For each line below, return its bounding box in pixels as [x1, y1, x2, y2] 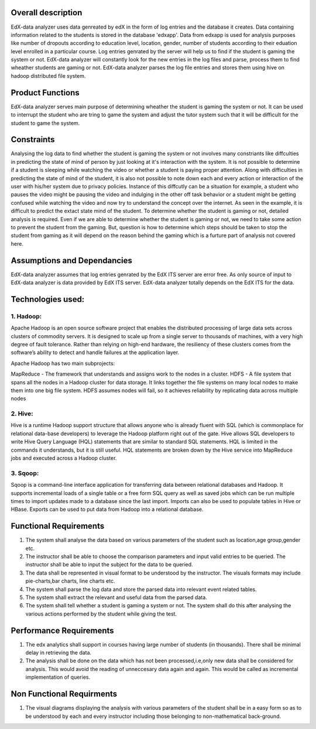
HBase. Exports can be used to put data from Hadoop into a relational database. [11, 506, 204, 513]
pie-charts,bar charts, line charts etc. [25, 577, 115, 584]
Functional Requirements [11, 521, 105, 531]
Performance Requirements [11, 625, 114, 635]
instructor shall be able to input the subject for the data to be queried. [25, 561, 193, 568]
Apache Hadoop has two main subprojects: [11, 360, 115, 367]
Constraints [11, 135, 55, 145]
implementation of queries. [25, 673, 91, 681]
